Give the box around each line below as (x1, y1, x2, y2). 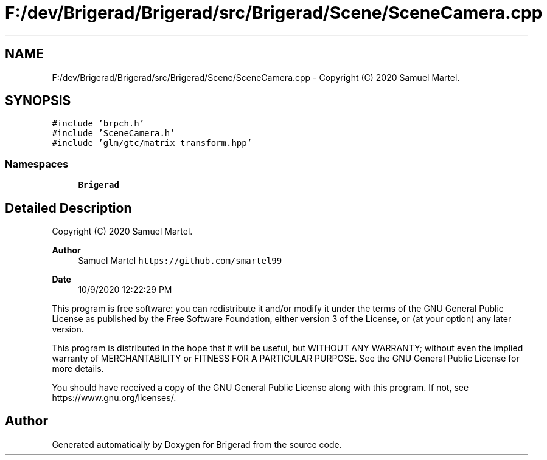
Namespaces (5, 157, 69, 170)
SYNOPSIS (5, 93, 71, 109)
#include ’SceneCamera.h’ (52, 128, 175, 139)
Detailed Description (5, 200, 132, 216)
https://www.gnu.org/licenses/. (52, 393, 176, 403)
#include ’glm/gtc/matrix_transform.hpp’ (52, 138, 253, 148)
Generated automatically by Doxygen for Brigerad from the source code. (52, 439, 342, 450)
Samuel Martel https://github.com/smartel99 (78, 255, 282, 266)
